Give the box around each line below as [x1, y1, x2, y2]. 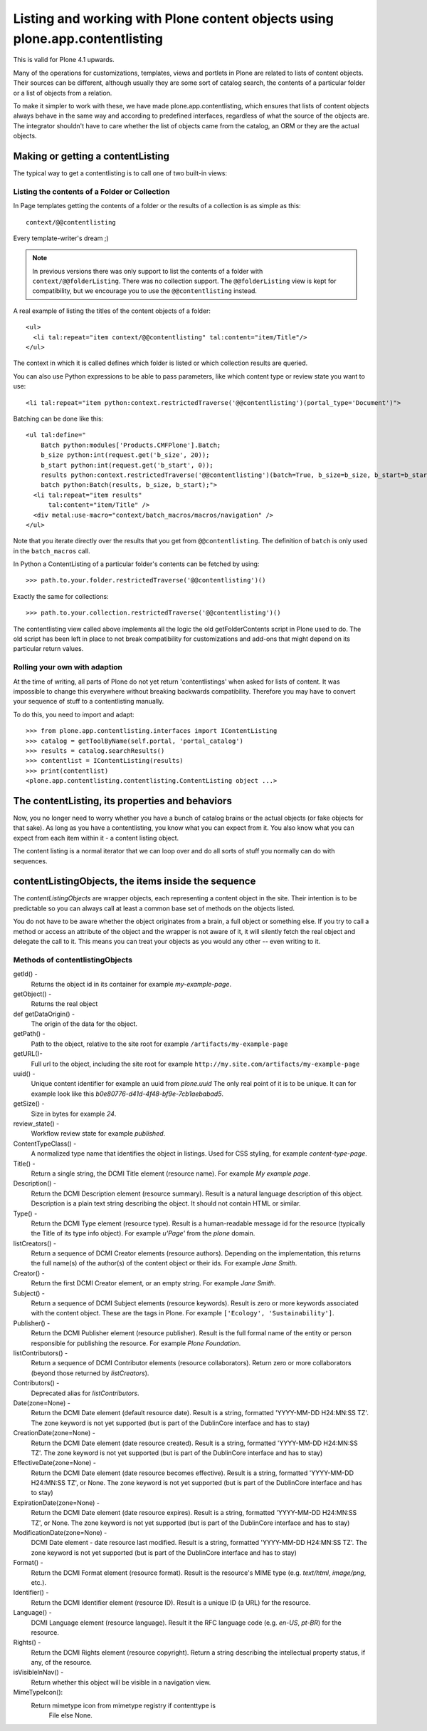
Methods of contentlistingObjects [13, 955, 133, 965]
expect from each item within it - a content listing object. [13, 833, 179, 842]
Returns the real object [31, 1000, 98, 1008]
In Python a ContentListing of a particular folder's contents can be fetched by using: [13, 560, 260, 568]
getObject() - [13, 990, 52, 998]
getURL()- [13, 1049, 43, 1058]
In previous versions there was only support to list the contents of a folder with [32, 267, 263, 275]
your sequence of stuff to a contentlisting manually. [13, 697, 164, 706]
